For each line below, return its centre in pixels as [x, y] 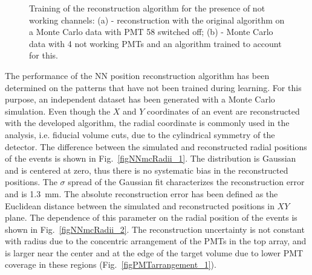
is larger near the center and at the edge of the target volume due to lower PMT [154, 252]
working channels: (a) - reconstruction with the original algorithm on [157, 20]
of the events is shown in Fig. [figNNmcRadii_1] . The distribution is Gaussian [151, 158]
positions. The [31, 182]
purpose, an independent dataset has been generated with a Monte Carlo [140, 99]
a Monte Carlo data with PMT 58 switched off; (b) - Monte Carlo [151, 32]
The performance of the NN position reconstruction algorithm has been [137, 75]
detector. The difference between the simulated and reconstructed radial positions [156, 146]
